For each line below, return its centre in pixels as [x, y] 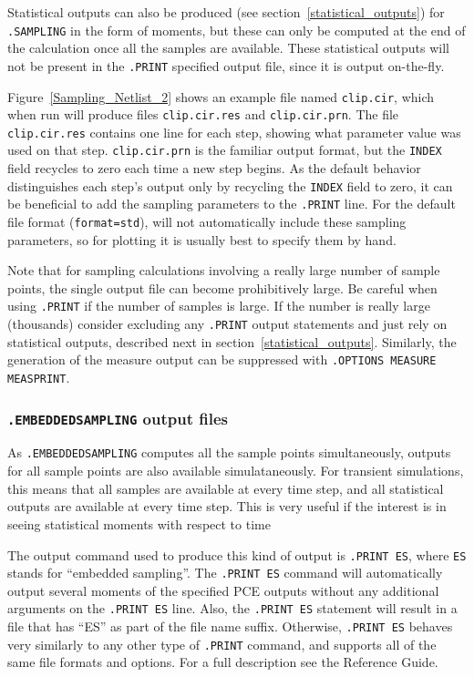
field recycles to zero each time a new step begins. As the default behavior [214, 168]
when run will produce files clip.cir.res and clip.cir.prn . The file [203, 114]
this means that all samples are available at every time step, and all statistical [226, 488]
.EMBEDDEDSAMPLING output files [118, 418]
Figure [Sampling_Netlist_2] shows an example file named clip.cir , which [221, 96]
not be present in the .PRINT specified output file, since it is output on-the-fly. [226, 65]
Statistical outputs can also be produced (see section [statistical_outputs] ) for [226, 12]
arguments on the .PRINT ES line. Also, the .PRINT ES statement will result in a [232, 608]
